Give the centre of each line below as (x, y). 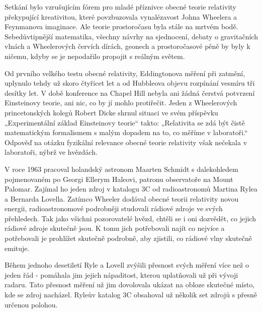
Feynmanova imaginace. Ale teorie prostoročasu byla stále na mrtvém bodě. (121, 26)
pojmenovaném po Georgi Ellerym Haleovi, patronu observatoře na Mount (119, 179)
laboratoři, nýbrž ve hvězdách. (51, 152)
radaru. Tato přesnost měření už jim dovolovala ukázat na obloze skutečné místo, (130, 285)
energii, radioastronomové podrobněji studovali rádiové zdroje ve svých (114, 208)
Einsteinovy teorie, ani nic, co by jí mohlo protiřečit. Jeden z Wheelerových (121, 103)
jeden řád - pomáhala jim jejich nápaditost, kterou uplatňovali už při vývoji (121, 274)
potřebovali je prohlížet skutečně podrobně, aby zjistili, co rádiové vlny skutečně (128, 238)
